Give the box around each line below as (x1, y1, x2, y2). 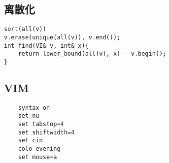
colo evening (18, 145, 61, 152)
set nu (18, 112, 39, 120)
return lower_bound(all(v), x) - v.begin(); (18, 50, 167, 58)
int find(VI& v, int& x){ (4, 42, 89, 49)
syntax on (18, 104, 50, 111)
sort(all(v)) (4, 26, 46, 33)
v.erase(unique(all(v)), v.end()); (4, 33, 121, 41)
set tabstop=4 (18, 121, 64, 128)
